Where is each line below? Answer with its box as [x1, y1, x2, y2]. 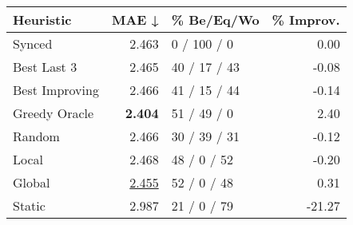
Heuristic [13, 10, 72, 29]
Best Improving [13, 81, 99, 99]
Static [13, 196, 46, 215]
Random [13, 127, 60, 145]
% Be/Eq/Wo [171, 10, 260, 29]
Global [13, 173, 50, 191]
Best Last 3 [13, 57, 77, 76]
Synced [13, 34, 53, 53]
